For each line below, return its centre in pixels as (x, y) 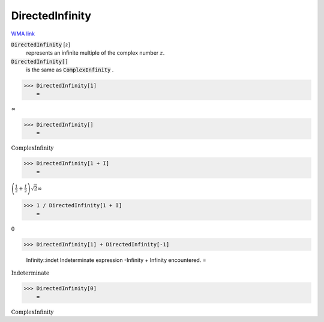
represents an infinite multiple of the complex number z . (95, 53)
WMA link (23, 34)
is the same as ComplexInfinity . (70, 70)
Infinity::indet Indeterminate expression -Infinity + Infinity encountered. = (116, 260)
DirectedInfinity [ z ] (41, 44)
